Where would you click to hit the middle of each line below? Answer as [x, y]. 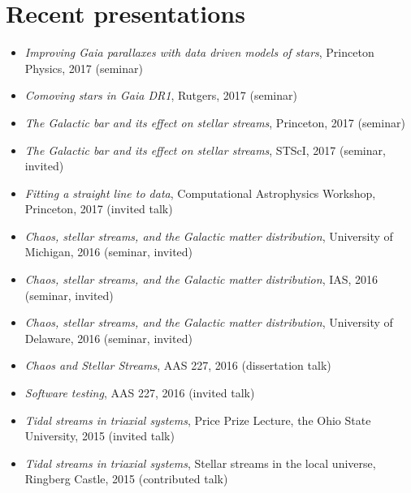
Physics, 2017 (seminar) [84, 68]
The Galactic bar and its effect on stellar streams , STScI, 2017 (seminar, [205, 150]
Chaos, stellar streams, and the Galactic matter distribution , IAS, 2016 [201, 279]
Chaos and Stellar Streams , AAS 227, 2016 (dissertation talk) [178, 365]
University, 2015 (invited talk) [100, 436]
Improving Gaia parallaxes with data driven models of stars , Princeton [199, 52]
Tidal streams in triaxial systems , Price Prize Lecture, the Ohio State [198, 420]
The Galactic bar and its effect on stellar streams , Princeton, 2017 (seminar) [215, 122]
